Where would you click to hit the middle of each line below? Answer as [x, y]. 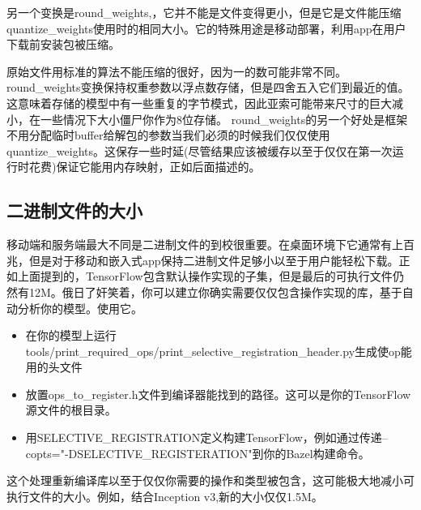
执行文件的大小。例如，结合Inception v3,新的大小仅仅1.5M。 [165, 496]
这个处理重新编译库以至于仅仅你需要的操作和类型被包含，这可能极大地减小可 [210, 480]
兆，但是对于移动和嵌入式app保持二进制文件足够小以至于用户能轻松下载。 [203, 260]
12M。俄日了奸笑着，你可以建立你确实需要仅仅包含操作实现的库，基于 [215, 291]
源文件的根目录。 [71, 410]
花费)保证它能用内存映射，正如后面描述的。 [145, 167]
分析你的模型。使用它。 [80, 308]
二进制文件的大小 [74, 210]
